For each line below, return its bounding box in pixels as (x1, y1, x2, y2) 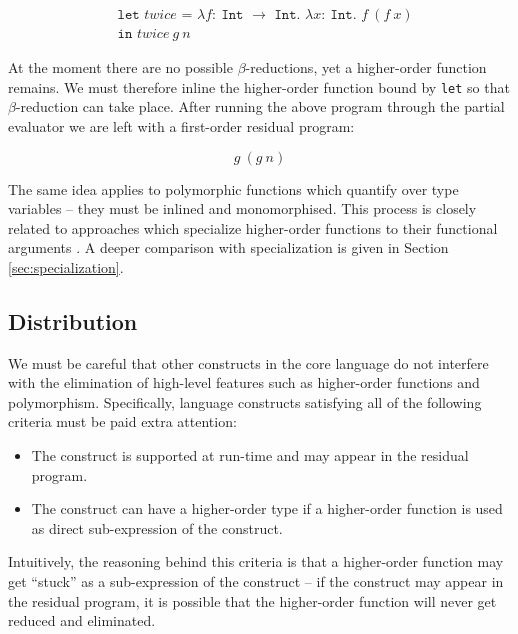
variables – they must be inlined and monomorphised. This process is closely (8, 198, 477, 219)
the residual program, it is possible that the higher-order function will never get (8, 590, 497, 611)
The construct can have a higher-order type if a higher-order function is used (31, 498, 503, 519)
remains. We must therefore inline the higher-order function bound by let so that (8, 76, 510, 97)
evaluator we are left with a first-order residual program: (8, 115, 355, 136)
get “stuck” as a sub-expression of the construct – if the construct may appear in (8, 571, 504, 592)
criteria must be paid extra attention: (8, 411, 237, 432)
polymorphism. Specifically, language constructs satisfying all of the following (8, 391, 482, 412)
